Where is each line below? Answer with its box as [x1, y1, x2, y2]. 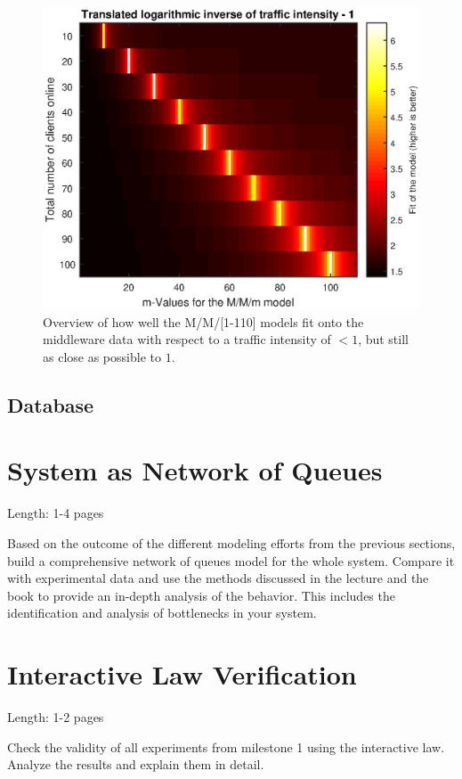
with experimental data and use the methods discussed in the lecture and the [7, 569, 429, 587]
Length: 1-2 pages [7, 708, 104, 726]
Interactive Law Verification [7, 656, 357, 693]
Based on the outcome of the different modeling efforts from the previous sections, [7, 533, 456, 552]
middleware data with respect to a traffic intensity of [43, 330, 331, 348]
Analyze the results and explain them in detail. [7, 755, 264, 774]
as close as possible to [43, 347, 161, 365]
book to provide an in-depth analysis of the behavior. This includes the [7, 586, 395, 604]
